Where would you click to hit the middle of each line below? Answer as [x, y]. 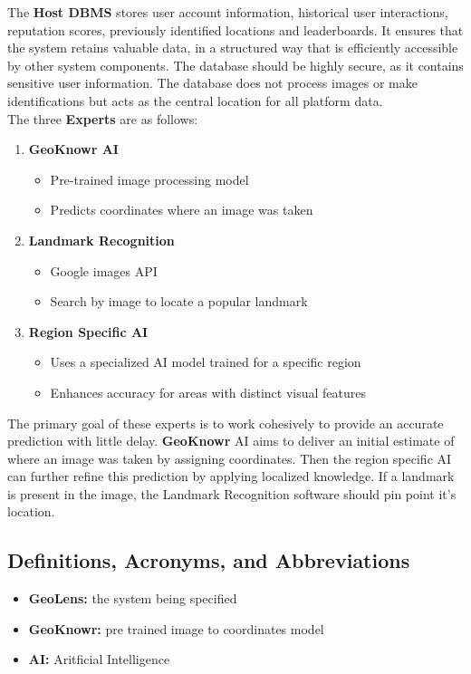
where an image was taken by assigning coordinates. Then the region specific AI [230, 458]
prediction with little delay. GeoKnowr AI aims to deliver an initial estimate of [231, 441]
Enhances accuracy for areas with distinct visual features [208, 392]
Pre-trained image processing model [149, 179]
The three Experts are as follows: [103, 118]
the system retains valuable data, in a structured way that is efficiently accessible [233, 48]
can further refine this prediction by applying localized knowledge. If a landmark [231, 476]
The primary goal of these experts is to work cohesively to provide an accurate [226, 423]
